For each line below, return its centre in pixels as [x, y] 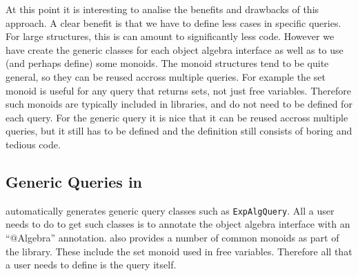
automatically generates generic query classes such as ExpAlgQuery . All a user [170, 210]
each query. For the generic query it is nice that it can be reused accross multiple [177, 117]
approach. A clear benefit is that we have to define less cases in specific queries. [173, 22]
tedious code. [33, 144]
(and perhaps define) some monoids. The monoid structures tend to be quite [167, 63]
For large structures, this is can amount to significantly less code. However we [170, 36]
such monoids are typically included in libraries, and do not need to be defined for [179, 104]
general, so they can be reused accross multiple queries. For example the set [166, 76]
